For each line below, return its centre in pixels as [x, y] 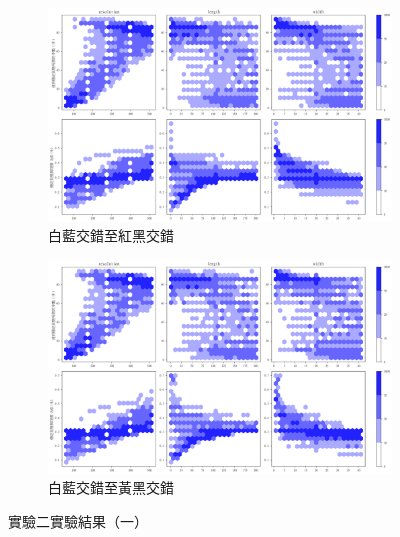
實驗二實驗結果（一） [78, 520]
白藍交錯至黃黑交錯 [111, 487]
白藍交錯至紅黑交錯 [111, 235]
